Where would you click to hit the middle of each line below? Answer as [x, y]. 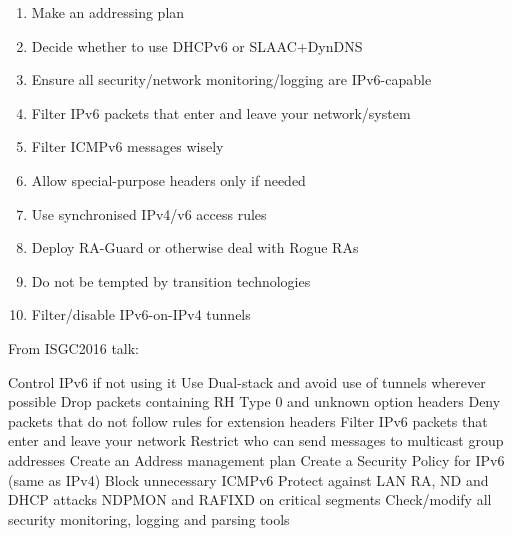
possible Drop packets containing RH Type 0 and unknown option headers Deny [254, 401]
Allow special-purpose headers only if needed [168, 179]
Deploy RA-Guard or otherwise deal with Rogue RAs [195, 247]
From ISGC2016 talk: [74, 347]
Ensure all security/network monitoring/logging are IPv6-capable [231, 79]
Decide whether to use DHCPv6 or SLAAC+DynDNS [197, 45]
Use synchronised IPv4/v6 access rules [149, 213]
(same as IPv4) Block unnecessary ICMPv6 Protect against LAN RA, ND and [248, 479]
